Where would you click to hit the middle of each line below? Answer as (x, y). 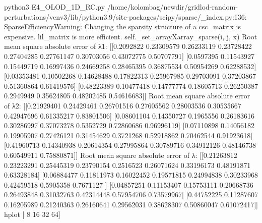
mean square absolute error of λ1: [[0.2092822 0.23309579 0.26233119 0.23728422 (128, 46)
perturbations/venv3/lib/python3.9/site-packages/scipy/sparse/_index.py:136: (125, 16)
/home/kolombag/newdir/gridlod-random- (172, 7)
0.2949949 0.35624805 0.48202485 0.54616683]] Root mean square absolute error (127, 96)
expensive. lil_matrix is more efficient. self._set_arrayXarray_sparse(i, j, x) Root (131, 36)
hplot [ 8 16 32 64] (32, 214)
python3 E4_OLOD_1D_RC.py (55, 7)
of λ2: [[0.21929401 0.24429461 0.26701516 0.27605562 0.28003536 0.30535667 (123, 105)
